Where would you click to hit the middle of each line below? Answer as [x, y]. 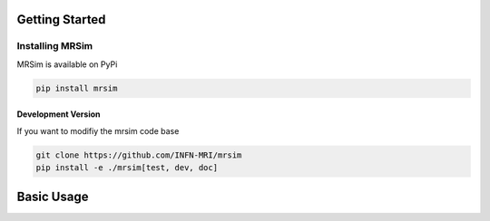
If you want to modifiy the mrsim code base [98, 130]
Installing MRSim [55, 46]
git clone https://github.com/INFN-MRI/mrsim [139, 155]
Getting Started [61, 19]
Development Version [59, 114]
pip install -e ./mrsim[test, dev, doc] [127, 168]
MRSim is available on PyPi [67, 64]
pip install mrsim [77, 88]
